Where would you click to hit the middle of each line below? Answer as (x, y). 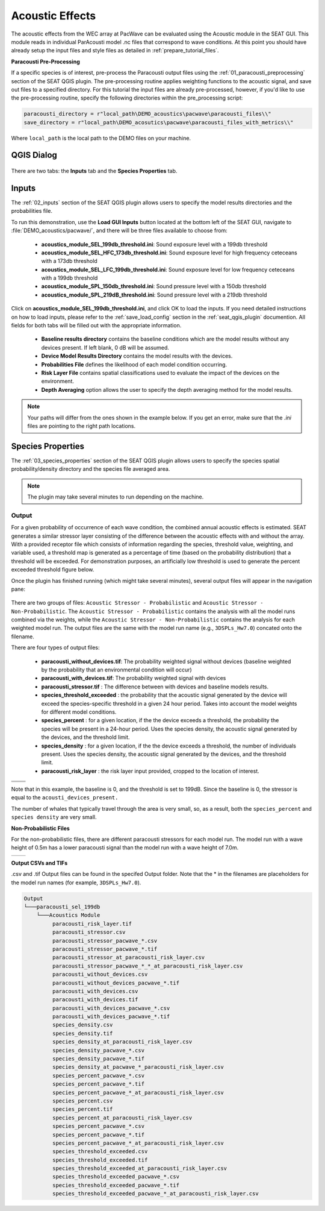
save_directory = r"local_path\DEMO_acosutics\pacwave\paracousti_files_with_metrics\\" (159, 122)
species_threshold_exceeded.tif (100, 1160)
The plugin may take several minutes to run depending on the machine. (116, 497)
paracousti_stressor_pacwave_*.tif (105, 949)
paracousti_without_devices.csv (100, 974)
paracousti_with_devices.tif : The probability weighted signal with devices (134, 678)
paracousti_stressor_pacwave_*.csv (105, 941)
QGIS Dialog (34, 155)
